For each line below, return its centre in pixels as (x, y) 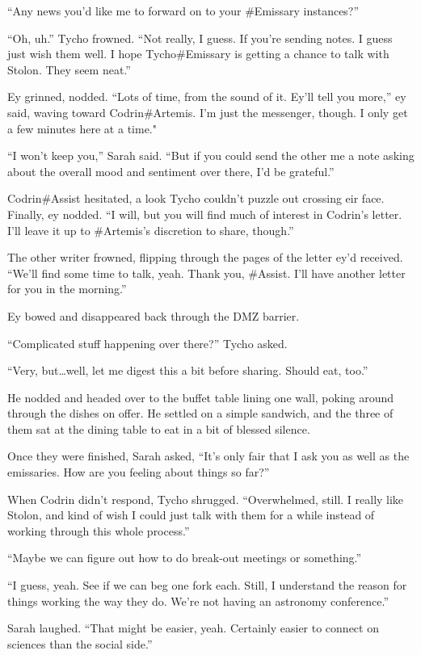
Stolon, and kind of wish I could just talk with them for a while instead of (191, 515)
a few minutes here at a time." (82, 128)
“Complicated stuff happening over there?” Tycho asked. (147, 343)
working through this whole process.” (99, 530)
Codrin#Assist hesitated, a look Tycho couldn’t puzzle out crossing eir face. (196, 198)
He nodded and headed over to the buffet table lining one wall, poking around (201, 397)
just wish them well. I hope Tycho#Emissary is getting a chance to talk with (198, 54)
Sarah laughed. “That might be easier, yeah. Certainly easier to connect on (193, 628)
